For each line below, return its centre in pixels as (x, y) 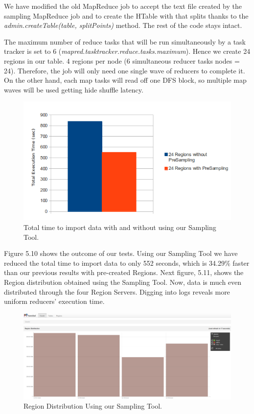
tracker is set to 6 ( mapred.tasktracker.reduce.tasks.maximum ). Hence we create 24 (127, 51)
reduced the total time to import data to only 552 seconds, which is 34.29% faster (127, 263)
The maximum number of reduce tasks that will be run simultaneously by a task (125, 41)
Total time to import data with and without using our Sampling (120, 227)
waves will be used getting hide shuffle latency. (74, 89)
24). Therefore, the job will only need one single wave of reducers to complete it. (125, 70)
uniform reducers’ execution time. (54, 301)
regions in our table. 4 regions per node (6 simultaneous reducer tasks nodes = (122, 60)
